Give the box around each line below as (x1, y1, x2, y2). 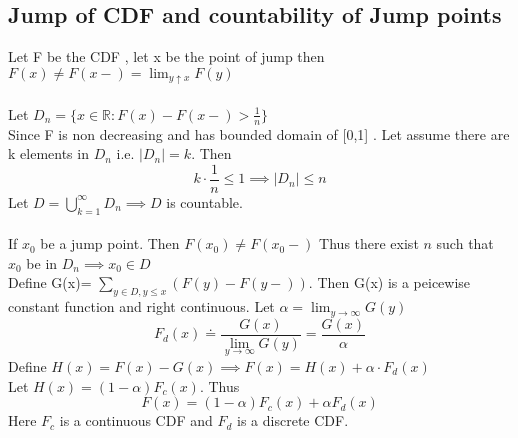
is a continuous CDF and (59, 410, 213, 431)
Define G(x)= (8, 272, 92, 293)
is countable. (166, 191, 243, 212)
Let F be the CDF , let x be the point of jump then (8, 46, 325, 67)
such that (436, 233, 494, 254)
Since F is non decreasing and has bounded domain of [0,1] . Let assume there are (8, 123, 510, 144)
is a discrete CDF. (237, 410, 349, 431)
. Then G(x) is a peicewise (308, 272, 471, 293)
